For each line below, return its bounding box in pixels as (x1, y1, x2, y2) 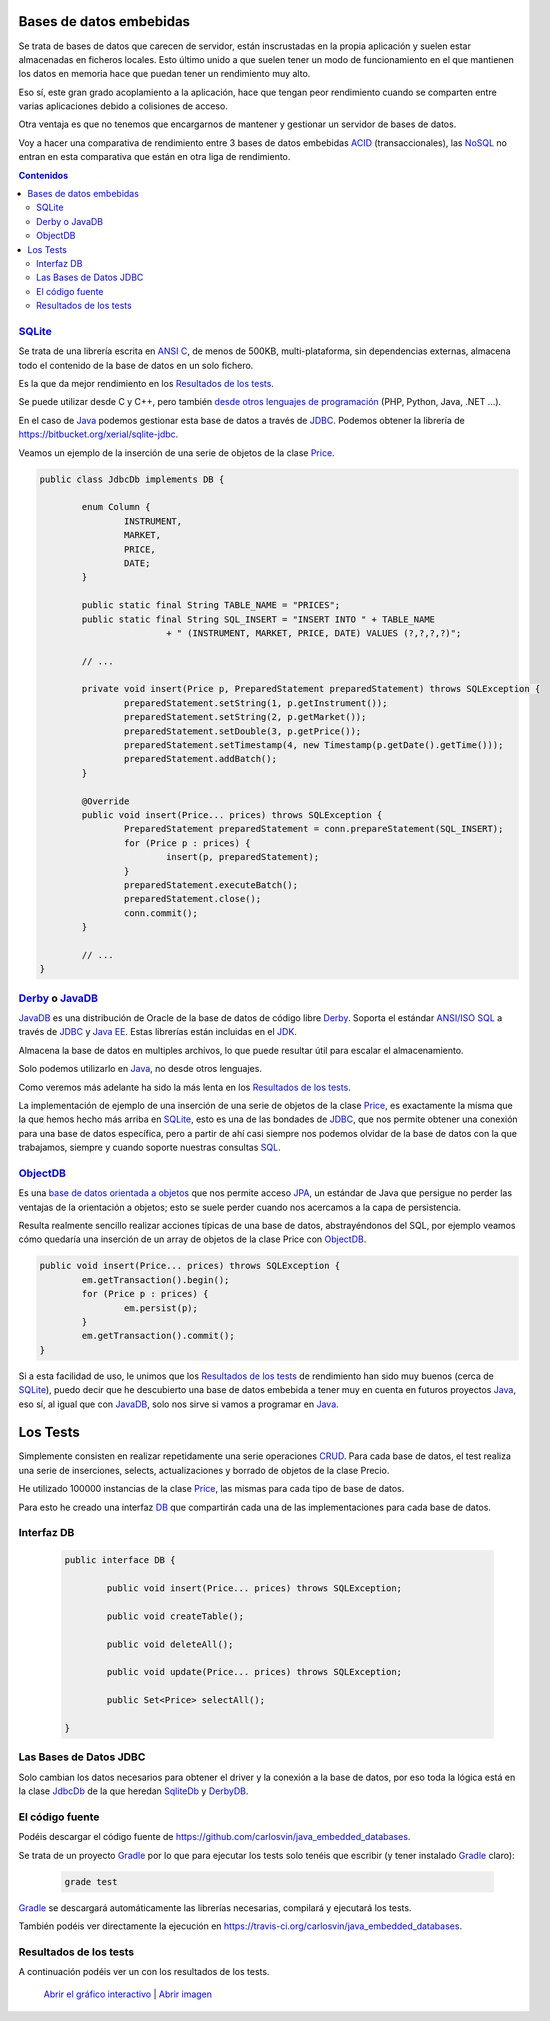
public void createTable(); (106, 1610, 245, 1622)
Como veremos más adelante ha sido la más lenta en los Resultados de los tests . (18, 1081, 352, 1093)
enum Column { (81, 501, 151, 513)
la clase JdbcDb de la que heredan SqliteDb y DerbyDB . (18, 1785, 249, 1797)
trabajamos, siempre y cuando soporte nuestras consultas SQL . (18, 1141, 281, 1154)
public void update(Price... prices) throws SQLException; (106, 1666, 403, 1678)
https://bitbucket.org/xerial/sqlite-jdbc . (18, 428, 179, 440)
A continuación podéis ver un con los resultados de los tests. (18, 1966, 270, 1978)
